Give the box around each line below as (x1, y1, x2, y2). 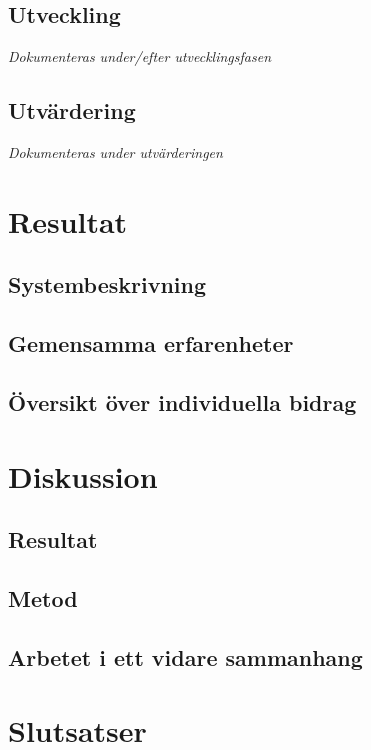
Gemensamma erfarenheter (8, 328, 294, 359)
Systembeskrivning (8, 269, 207, 300)
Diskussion (8, 455, 158, 496)
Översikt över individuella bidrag (8, 386, 357, 417)
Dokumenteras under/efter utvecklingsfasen (8, 46, 272, 67)
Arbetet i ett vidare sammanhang (8, 641, 363, 672)
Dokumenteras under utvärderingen (8, 142, 223, 162)
